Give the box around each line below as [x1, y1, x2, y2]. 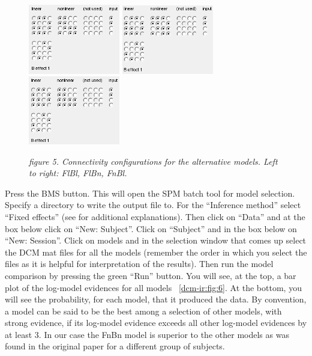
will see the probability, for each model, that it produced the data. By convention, [5, 293, 307, 305]
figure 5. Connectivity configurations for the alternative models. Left [29, 155, 278, 167]
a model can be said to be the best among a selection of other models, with [5, 304, 282, 317]
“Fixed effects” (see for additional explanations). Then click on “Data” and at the [5, 210, 305, 222]
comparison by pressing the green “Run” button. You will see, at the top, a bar [5, 269, 296, 281]
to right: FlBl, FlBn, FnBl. [29, 167, 127, 179]
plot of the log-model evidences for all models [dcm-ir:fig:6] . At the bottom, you [5, 281, 302, 293]
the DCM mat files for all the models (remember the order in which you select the [5, 245, 307, 258]
